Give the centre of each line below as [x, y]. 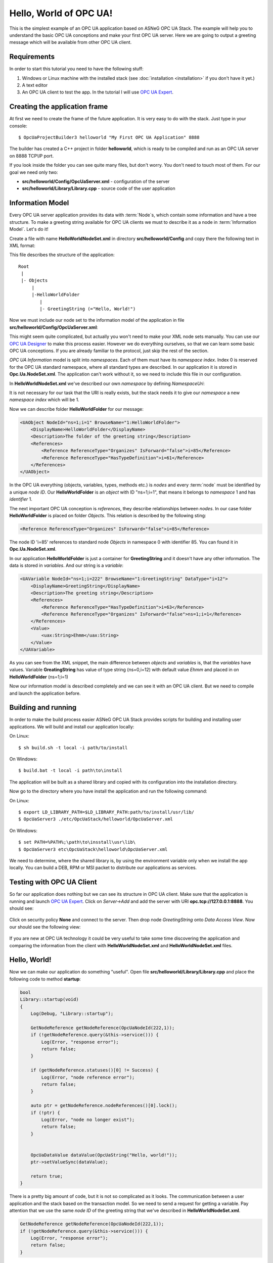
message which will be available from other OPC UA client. [71, 42]
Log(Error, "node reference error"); [88, 1077]
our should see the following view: [45, 927]
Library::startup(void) [50, 1000]
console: [18, 126]
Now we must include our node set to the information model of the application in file [97, 320]
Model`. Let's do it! [29, 229]
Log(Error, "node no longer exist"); [88, 1120]
